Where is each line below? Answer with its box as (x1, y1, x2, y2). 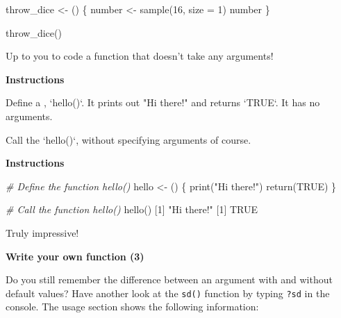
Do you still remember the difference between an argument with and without (6, 272, 333, 287)
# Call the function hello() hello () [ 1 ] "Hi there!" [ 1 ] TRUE (6, 202, 258, 217)
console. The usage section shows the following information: (6, 299, 259, 314)
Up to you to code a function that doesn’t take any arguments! (6, 49, 274, 63)
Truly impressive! (6, 225, 79, 240)
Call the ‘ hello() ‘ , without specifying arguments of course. (6, 132, 251, 147)
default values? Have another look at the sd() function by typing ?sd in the (6, 285, 330, 300)
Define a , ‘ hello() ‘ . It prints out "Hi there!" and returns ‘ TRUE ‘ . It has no (6, 95, 320, 110)
